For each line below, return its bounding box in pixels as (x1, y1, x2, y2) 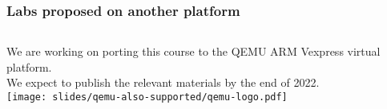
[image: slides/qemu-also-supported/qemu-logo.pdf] (6, 91, 288, 103)
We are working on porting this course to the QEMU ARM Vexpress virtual (6, 43, 381, 60)
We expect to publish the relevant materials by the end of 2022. (6, 74, 320, 91)
